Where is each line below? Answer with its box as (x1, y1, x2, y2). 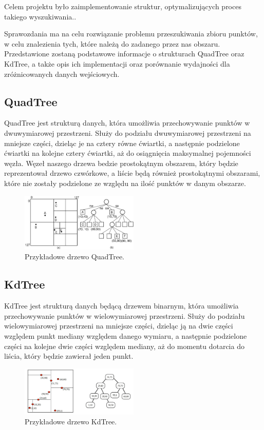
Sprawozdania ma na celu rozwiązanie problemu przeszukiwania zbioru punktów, (4, 28, 258, 39)
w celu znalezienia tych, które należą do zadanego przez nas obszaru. (4, 38, 220, 49)
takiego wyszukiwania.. (4, 11, 77, 22)
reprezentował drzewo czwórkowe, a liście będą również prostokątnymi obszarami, (4, 168, 260, 178)
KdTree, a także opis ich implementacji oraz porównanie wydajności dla (4, 58, 230, 69)
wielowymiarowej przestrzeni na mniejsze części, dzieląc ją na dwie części (4, 320, 233, 331)
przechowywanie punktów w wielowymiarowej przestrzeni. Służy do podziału (4, 310, 245, 321)
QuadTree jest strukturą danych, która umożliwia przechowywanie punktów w (4, 117, 250, 128)
